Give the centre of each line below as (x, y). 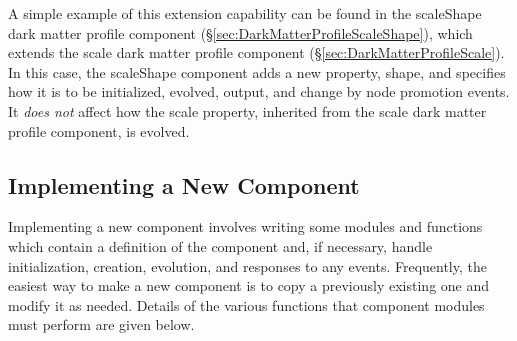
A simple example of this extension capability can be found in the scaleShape (245, 13)
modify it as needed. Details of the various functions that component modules (246, 304)
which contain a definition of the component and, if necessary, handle (220, 245)
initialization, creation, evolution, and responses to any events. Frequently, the (247, 265)
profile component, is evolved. (99, 130)
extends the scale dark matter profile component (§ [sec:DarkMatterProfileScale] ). (256, 52)
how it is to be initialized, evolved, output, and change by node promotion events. (259, 91)
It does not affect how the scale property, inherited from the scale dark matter (247, 110)
